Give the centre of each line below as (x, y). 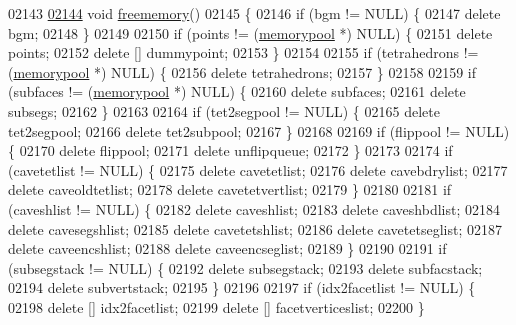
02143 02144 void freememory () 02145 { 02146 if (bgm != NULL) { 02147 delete (254, 13)
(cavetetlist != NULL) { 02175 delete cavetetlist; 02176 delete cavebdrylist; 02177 (258, 169)
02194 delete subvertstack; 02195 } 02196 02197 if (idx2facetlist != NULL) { (242, 287)
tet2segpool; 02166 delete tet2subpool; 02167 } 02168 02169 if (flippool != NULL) (259, 130)
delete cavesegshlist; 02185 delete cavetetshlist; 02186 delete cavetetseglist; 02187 (255, 228)
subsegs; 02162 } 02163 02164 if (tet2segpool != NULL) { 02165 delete (224, 110)
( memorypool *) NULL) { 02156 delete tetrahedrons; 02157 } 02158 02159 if (242, 71)
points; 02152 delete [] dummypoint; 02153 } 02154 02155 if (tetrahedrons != (243, 52)
